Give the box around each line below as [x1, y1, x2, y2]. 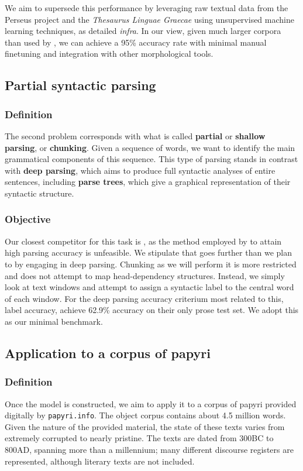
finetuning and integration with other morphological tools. [5, 47, 214, 60]
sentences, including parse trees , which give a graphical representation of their [5, 176, 291, 188]
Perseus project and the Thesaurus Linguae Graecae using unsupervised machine [5, 13, 294, 25]
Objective [5, 212, 51, 226]
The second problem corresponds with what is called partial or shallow [5, 129, 266, 142]
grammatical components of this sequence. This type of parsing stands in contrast [5, 153, 298, 165]
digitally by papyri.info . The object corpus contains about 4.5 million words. [5, 409, 286, 421]
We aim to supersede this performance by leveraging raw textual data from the [5, 2, 288, 13]
